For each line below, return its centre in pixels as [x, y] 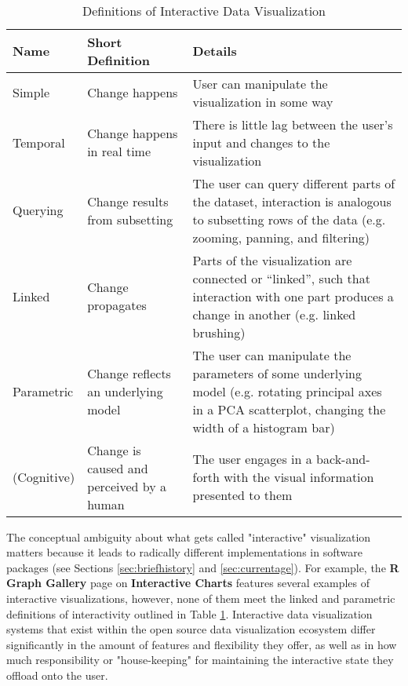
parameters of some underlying [277, 373]
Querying [38, 210]
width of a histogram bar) [264, 427]
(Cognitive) [44, 477]
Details [215, 51]
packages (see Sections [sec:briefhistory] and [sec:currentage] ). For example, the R [203, 567]
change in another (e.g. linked [274, 314]
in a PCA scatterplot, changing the [289, 409]
